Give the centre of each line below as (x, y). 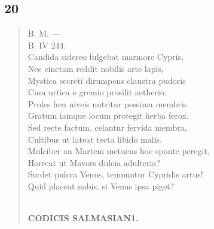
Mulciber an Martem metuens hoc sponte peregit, (119, 151)
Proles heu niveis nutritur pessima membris (107, 103)
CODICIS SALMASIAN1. (83, 218)
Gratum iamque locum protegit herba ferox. (108, 115)
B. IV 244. (47, 45)
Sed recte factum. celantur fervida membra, (107, 127)
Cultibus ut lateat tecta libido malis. (95, 139)
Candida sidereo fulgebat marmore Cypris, (106, 57)
